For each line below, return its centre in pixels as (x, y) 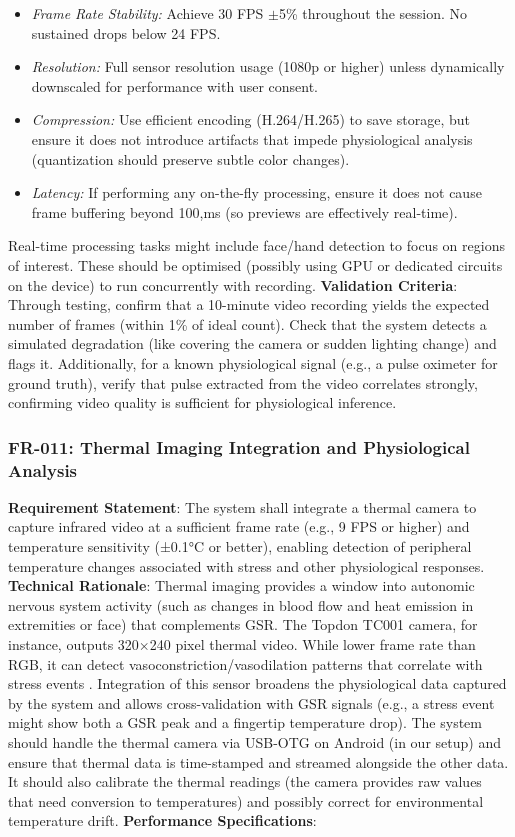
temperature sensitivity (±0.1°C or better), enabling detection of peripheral (240, 546)
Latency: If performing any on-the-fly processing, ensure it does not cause (256, 192)
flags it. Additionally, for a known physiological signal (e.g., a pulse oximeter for (253, 362)
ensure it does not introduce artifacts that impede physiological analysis (252, 138)
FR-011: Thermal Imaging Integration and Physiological (239, 446)
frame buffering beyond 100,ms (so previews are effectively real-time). (244, 211)
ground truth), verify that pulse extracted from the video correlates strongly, (243, 382)
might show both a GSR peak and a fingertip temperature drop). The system (245, 722)
